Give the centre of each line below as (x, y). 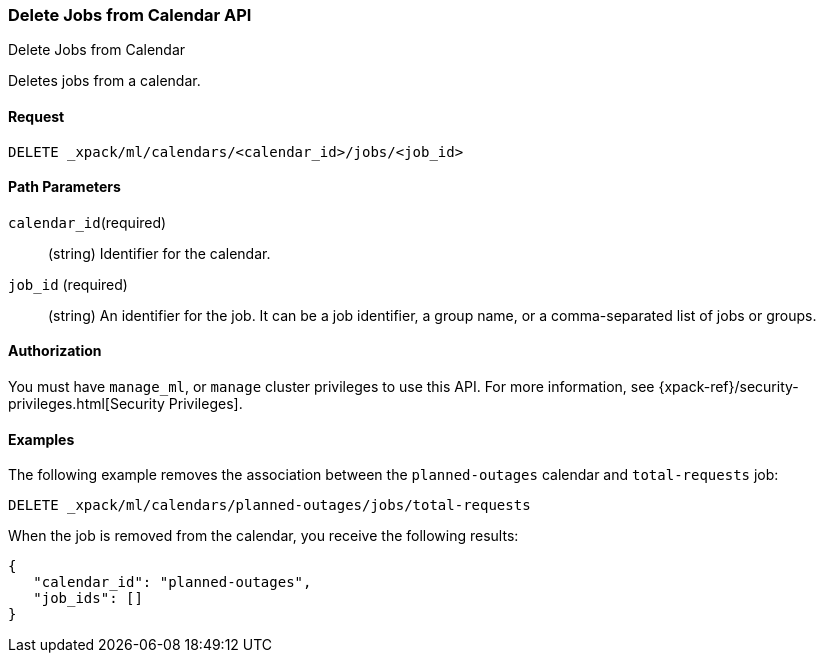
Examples (41, 439)
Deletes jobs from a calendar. (104, 81)
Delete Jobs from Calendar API (130, 15)
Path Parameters (64, 187)
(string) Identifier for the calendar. (159, 253)
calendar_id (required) (87, 222)
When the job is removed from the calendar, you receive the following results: (263, 536)
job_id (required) (68, 284)
